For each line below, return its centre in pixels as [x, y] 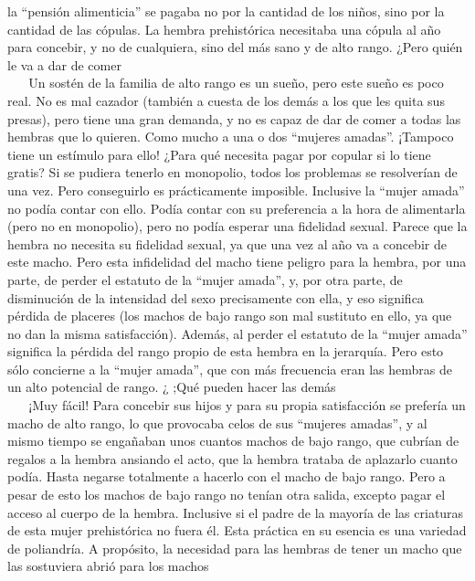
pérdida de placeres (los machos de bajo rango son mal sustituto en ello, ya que [230, 316]
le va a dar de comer [64, 64]
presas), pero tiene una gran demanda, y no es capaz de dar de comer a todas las [234, 118]
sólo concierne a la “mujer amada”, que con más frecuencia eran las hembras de [230, 369]
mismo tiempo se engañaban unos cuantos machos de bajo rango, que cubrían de [233, 441]
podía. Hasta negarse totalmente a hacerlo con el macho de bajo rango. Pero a [227, 476]
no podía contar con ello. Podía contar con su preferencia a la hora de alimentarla [237, 208]
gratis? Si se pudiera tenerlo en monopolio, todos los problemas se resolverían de [232, 172]
